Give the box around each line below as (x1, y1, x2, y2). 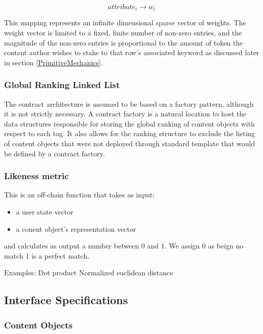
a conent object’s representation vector (16, 223, 136, 234)
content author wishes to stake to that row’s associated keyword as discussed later (4, 47, 259, 58)
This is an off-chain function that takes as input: (4, 189, 155, 200)
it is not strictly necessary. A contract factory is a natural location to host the (4, 108, 247, 119)
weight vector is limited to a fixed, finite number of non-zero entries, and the (4, 27, 242, 38)
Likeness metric (4, 170, 69, 182)
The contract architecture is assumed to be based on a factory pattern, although (4, 98, 254, 109)
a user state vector (16, 206, 73, 217)
